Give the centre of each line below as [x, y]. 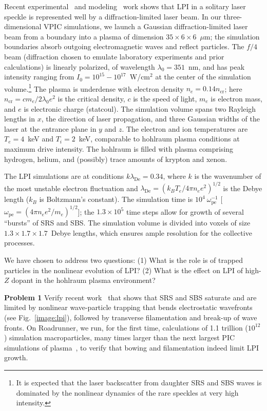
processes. [20, 243]
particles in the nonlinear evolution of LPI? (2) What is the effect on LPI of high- [133, 270]
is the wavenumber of [228, 176]
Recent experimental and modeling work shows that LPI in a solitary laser [125, 6]
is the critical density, [91, 98]
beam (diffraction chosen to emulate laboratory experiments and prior [114, 56]
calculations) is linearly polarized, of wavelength [80, 66]
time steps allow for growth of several [185, 211]
